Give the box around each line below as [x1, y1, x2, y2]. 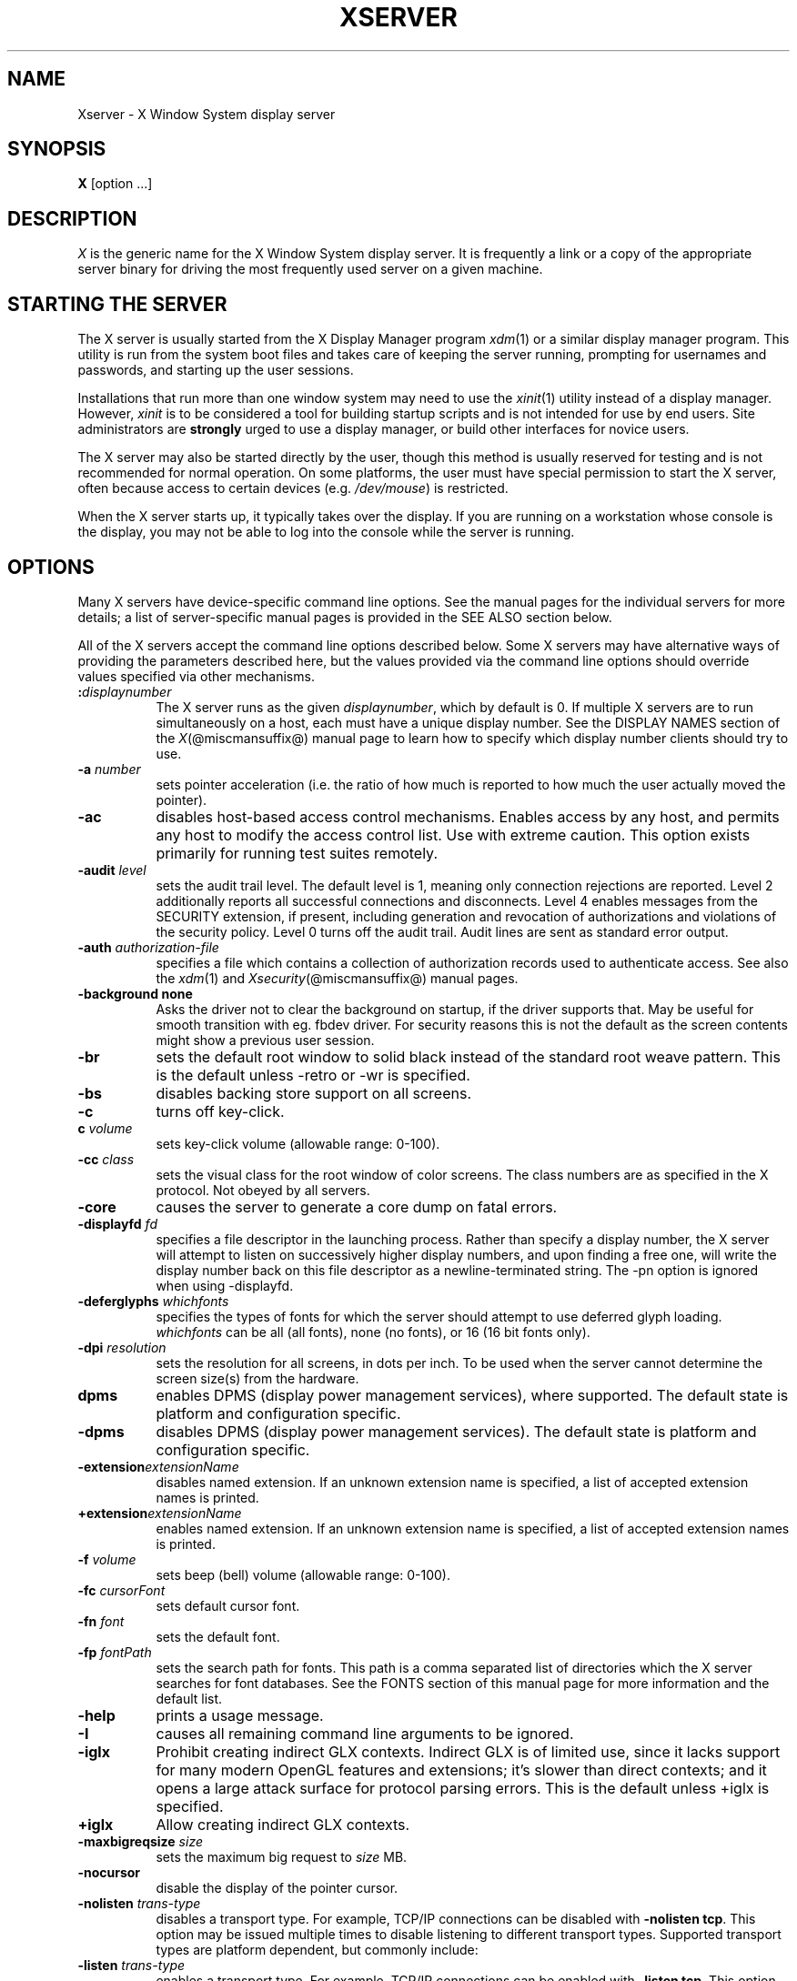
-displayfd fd [77, 1215, 157, 1232]
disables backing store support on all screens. [156, 1083, 472, 1102]
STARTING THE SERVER [7, 292, 227, 316]
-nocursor [77, 1864, 141, 1880]
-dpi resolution [77, 1339, 166, 1355]
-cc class [77, 1151, 135, 1167]
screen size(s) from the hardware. [156, 1370, 359, 1386]
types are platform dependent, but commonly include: [156, 1941, 479, 1957]
